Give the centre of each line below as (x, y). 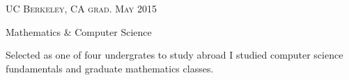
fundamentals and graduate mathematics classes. (110, 68)
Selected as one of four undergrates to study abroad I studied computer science (174, 55)
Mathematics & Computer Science (79, 31)
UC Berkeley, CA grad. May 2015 (81, 8)
